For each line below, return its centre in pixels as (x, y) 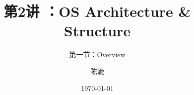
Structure (97, 31)
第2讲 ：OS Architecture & (97, 11)
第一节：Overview (97, 54)
